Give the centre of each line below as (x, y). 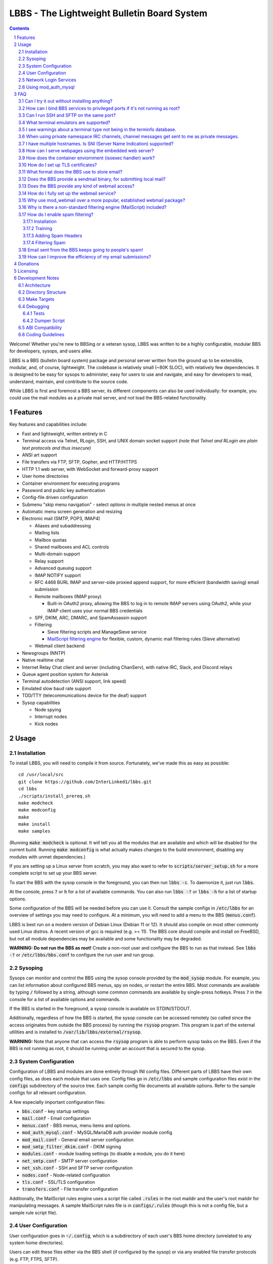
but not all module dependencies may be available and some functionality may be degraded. (106, 938)
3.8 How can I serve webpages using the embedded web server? (86, 151)
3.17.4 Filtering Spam (44, 243)
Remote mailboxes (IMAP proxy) (68, 596)
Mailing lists (47, 533)
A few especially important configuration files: (57, 1102)
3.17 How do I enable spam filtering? (56, 214)
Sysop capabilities (41, 702)
